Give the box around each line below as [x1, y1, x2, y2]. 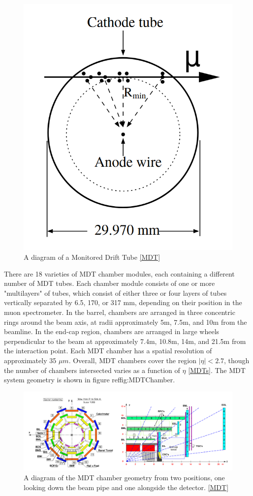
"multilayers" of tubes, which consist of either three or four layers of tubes [4, 287, 227, 298]
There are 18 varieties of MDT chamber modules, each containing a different [4, 268, 235, 279]
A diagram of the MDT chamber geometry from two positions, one [24, 472, 225, 482]
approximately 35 [4, 355, 57, 365]
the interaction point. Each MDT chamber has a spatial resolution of [4, 345, 212, 356]
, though [224, 355, 250, 365]
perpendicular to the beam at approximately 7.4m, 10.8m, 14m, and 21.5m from [4, 336, 246, 346]
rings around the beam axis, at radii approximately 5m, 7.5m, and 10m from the [4, 316, 247, 327]
